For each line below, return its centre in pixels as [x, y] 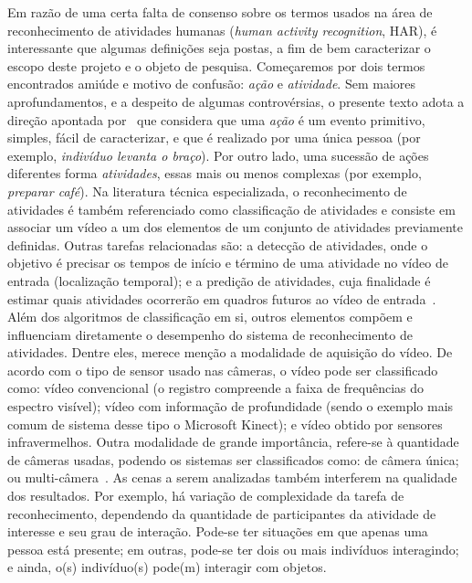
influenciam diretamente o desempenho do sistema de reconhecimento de [210, 334]
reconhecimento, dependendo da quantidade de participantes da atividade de [222, 513]
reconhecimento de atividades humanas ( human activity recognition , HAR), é [222, 30]
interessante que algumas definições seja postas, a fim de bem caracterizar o [219, 48]
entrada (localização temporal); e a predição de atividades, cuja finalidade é [219, 280]
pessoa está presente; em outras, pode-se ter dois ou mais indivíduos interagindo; [233, 549]
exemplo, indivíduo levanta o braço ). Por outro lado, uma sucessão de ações [218, 155]
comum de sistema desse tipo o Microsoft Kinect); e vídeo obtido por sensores [225, 424]
